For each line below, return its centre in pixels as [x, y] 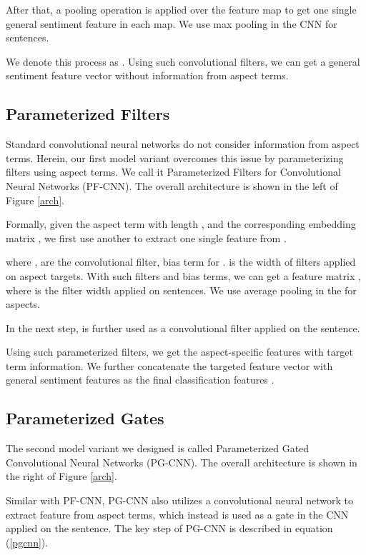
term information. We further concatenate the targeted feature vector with [169, 365]
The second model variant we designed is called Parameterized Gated [158, 448]
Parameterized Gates [85, 418]
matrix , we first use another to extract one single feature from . [146, 237]
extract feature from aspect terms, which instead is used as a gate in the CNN [177, 514]
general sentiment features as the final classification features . [140, 380]
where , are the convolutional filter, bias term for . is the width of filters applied [181, 262]
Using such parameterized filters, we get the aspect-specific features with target [179, 352]
